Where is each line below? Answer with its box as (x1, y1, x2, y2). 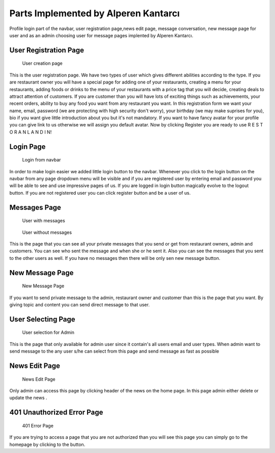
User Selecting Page (9, 315, 75, 324)
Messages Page (9, 203, 61, 211)
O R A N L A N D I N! (9, 129, 52, 135)
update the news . (9, 395, 47, 401)
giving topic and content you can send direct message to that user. (9, 301, 150, 308)
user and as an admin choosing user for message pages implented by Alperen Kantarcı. (9, 32, 194, 38)
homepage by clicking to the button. (9, 441, 86, 447)
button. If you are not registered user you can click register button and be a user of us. (9, 190, 191, 196)
